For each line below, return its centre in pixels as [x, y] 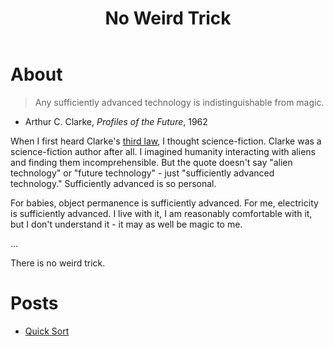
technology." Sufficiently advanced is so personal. [113, 183]
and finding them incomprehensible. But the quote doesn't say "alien [151, 162]
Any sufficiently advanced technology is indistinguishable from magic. [179, 102]
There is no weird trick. [58, 263]
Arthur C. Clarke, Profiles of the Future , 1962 [116, 121]
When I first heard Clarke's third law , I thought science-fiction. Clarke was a [166, 141]
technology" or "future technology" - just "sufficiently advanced [142, 173]
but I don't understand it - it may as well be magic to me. [126, 224]
